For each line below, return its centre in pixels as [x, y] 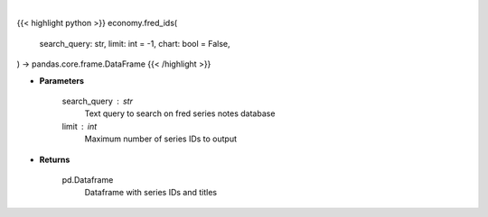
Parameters [62, 80]
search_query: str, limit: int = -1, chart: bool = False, [135, 43]
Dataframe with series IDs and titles [150, 193]
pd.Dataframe [88, 179]
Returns [55, 159]
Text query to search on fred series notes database [180, 113]
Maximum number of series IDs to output [161, 139]
